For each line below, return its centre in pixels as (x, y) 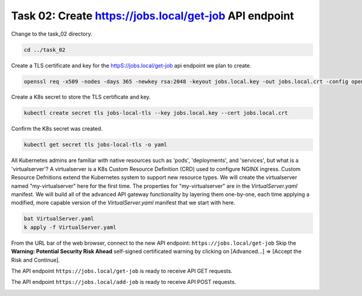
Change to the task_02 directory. (52, 34)
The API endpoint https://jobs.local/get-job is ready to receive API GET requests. (122, 271)
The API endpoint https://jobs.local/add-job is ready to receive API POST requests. (124, 282)
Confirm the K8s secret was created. (57, 129)
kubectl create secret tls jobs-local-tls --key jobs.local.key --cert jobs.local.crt (156, 113)
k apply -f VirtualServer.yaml (70, 227)
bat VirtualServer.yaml (59, 219)
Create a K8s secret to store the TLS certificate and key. (81, 97)
